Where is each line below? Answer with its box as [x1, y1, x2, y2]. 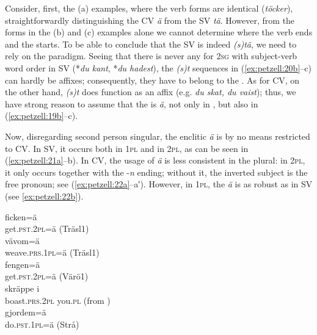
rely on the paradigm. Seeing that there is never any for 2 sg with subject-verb [5, 49, 297, 62]
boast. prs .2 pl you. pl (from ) [5, 294, 111, 306]
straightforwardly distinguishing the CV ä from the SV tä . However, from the [5, 13, 295, 26]
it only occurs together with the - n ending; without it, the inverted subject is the [5, 165, 308, 178]
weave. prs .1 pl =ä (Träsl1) [5, 246, 100, 259]
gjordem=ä [5, 306, 46, 319]
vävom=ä [5, 234, 40, 247]
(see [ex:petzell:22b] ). [5, 189, 84, 202]
